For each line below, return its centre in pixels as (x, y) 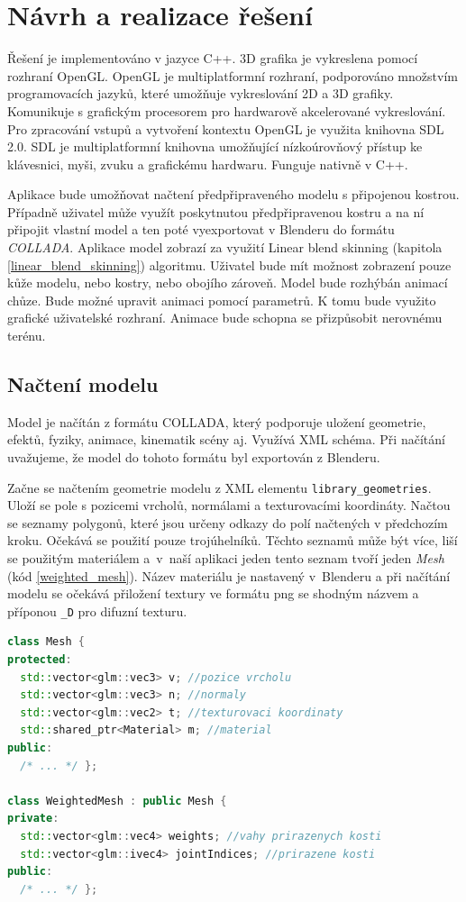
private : (33, 819)
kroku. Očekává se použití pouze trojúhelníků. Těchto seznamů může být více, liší (233, 540)
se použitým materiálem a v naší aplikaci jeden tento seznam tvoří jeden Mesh (226, 558)
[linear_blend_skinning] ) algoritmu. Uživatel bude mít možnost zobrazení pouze (229, 264)
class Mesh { (46, 642)
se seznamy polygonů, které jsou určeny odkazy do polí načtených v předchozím (228, 522)
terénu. (27, 336)
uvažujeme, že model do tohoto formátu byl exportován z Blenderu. (194, 457)
